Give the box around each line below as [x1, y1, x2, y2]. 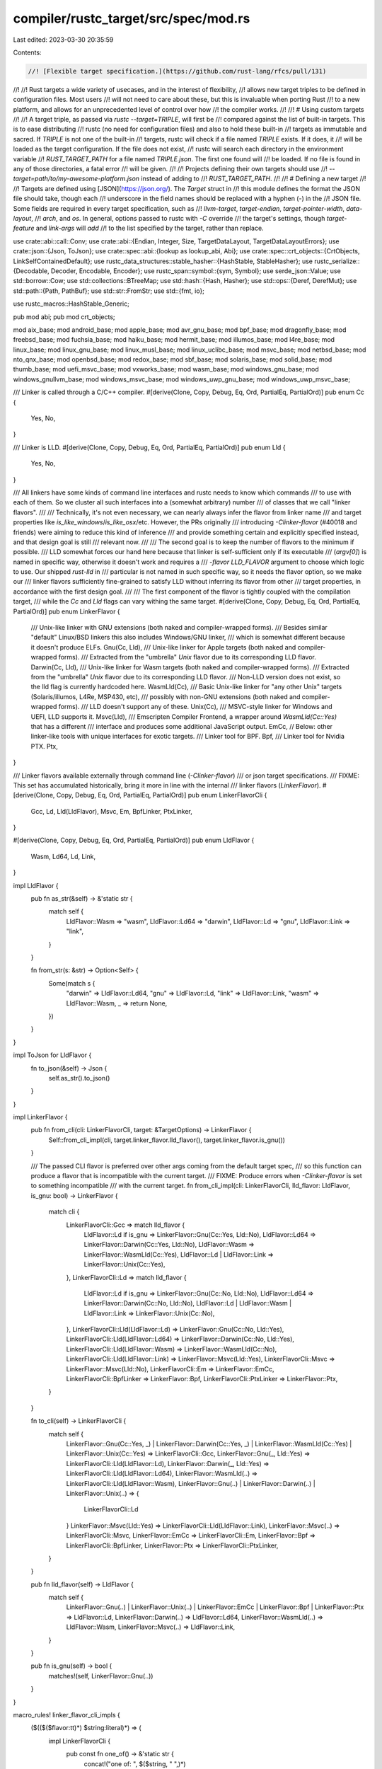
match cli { [48, 1207, 80, 1216]
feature [13, 224, 35, 233]
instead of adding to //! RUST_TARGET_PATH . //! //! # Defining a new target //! [141, 174, 366, 183]
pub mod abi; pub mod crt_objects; [13, 312, 116, 321]
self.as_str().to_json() [48, 1073, 110, 1082]
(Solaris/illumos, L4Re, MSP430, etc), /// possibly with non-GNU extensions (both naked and [30, 692, 301, 701]
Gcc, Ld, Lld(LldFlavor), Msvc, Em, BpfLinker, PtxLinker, [30, 807, 192, 815]
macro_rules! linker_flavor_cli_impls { [13, 1710, 120, 1719]
